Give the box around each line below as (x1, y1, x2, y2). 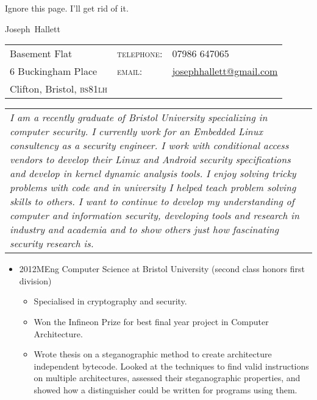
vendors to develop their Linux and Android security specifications (10, 152, 291, 167)
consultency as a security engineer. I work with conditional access (10, 138, 289, 153)
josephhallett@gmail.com (172, 64, 278, 79)
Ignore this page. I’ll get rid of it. (5, 2, 129, 14)
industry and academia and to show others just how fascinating (10, 222, 279, 237)
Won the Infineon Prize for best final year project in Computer (34, 315, 269, 328)
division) (19, 274, 52, 287)
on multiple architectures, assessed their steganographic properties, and (34, 371, 301, 384)
